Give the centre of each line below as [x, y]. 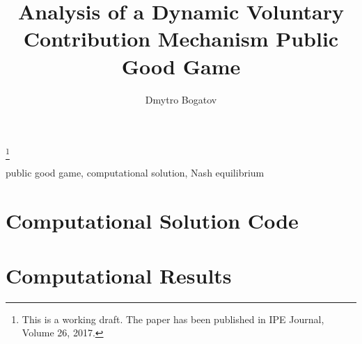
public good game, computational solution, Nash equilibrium [135, 173]
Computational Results [119, 275]
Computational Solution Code [152, 221]
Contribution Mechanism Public [181, 39]
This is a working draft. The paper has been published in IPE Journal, [173, 319]
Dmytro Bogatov [181, 99]
